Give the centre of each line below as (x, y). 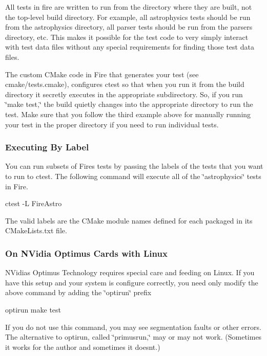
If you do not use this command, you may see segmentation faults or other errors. (133, 327)
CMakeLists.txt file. (36, 230)
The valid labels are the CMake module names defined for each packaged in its (129, 220)
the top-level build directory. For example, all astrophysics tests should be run (128, 17)
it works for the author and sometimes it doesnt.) (83, 347)
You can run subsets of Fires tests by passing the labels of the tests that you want (134, 166)
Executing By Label (47, 147)
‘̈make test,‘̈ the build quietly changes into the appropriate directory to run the (129, 104)
